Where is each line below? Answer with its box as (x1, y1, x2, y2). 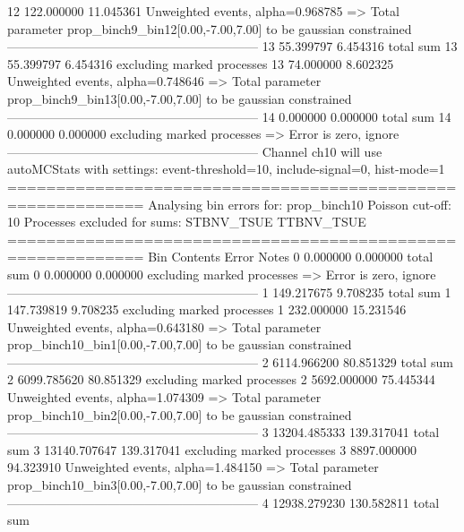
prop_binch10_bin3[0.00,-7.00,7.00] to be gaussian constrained (7, 476, 352, 494)
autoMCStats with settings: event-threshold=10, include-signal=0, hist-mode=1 (7, 159, 445, 178)
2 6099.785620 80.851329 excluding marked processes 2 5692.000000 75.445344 (7, 370, 435, 389)
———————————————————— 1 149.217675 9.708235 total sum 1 (7, 282, 451, 301)
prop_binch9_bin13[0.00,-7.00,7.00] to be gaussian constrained (7, 89, 352, 107)
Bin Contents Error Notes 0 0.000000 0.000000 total (148, 247, 434, 266)
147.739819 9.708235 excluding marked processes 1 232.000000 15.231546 (7, 300, 407, 319)
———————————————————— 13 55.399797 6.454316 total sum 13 (7, 37, 458, 56)
